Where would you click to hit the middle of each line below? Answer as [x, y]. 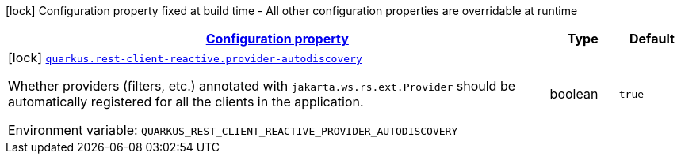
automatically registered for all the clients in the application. [186, 102]
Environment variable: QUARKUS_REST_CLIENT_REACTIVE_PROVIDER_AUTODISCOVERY [233, 130]
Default [652, 39]
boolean [574, 94]
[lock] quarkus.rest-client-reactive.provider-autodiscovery [185, 58]
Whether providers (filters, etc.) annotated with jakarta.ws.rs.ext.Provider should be [262, 86]
